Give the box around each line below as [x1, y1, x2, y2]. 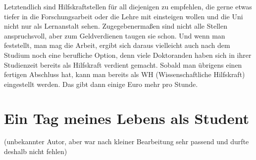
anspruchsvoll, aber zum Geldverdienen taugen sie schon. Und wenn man [4, 30, 225, 40]
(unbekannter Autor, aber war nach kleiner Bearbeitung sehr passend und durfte [4, 136, 249, 147]
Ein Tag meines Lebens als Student [4, 108, 249, 128]
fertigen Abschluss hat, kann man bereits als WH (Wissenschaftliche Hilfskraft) [4, 69, 245, 80]
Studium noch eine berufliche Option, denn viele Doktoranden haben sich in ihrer [4, 49, 252, 60]
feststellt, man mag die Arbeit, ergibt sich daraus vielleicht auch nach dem [4, 40, 230, 50]
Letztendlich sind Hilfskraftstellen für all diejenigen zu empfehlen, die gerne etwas [4, 1, 252, 11]
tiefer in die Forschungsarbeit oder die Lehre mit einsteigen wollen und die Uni [4, 11, 243, 21]
